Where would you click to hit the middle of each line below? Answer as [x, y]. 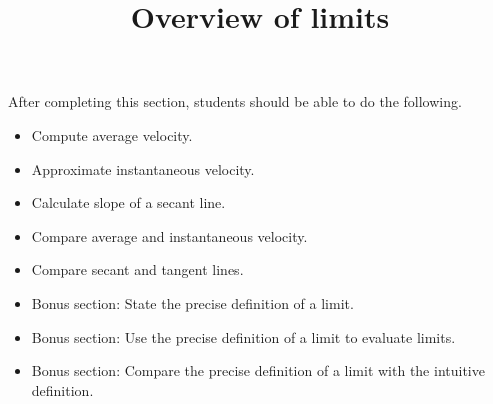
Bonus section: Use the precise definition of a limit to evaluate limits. [243, 336]
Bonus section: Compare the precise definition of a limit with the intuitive [258, 370]
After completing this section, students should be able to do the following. [235, 101]
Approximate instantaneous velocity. [143, 168]
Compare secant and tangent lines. [137, 269]
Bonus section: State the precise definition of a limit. [192, 302]
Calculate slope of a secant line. [128, 202]
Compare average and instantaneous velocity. [169, 235]
